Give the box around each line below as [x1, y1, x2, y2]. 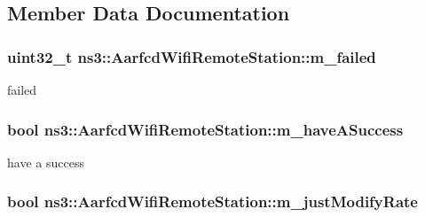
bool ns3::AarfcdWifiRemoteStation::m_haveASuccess [7, 118, 404, 140]
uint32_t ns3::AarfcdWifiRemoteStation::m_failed [7, 45, 376, 67]
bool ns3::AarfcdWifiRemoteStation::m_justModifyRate [7, 190, 418, 213]
